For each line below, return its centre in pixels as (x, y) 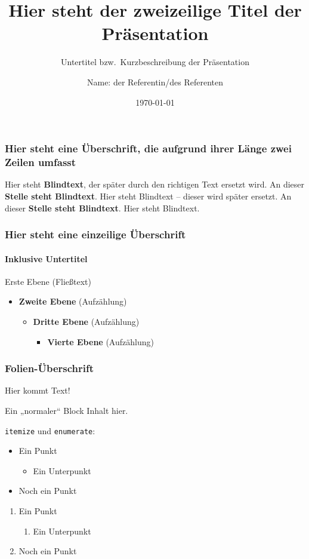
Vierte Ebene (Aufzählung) (101, 341)
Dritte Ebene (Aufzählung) (86, 321)
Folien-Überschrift (50, 368)
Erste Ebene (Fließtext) (48, 281)
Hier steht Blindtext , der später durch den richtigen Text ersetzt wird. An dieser (155, 184)
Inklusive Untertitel (46, 258)
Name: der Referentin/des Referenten (155, 82)
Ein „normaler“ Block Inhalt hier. (67, 410)
